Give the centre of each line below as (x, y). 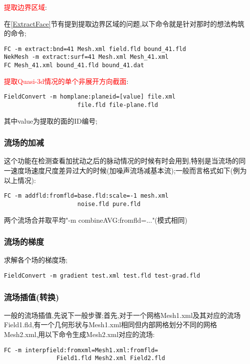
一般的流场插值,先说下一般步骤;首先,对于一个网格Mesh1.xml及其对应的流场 (122, 315)
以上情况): (20, 180)
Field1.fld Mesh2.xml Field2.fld (111, 358)
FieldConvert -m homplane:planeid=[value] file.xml (90, 97)
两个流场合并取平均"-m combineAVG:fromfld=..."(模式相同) (96, 220)
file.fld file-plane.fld (118, 105)
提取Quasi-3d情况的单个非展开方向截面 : (66, 81)
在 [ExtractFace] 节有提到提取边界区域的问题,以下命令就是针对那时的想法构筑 (124, 23)
